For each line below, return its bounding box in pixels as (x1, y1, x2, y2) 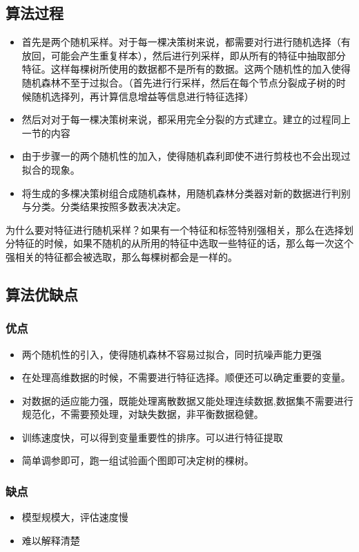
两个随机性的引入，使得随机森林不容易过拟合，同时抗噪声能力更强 (21, 347, 322, 361)
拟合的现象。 (21, 162, 80, 176)
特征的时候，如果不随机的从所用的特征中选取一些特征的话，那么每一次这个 (14, 236, 353, 250)
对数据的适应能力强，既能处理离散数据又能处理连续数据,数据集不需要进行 (21, 393, 353, 407)
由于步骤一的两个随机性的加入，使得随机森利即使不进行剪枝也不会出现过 (21, 149, 351, 163)
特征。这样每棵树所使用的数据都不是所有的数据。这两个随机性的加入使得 (21, 62, 351, 76)
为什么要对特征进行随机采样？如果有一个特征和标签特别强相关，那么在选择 (6, 222, 344, 237)
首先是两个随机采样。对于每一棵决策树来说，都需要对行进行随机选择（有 (21, 35, 351, 49)
